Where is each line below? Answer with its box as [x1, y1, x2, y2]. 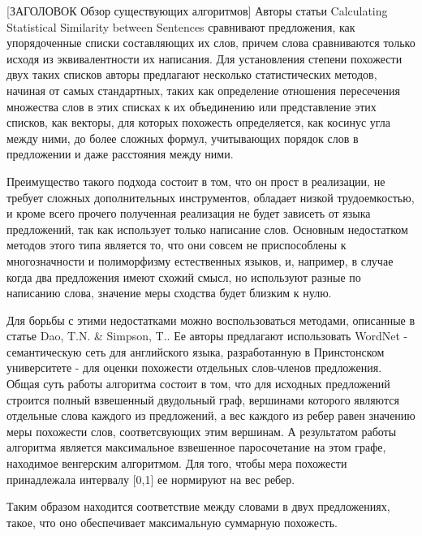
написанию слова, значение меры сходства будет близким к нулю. [6, 284, 332, 301]
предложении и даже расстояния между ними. [6, 145, 234, 162]
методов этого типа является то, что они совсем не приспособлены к [6, 236, 347, 253]
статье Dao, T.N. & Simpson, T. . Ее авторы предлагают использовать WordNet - [6, 327, 408, 344]
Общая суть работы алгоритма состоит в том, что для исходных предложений [6, 375, 390, 392]
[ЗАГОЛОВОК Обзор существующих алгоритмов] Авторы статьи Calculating [6, 2, 388, 19]
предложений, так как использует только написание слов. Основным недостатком [6, 220, 408, 237]
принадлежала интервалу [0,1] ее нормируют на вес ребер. [6, 470, 295, 487]
